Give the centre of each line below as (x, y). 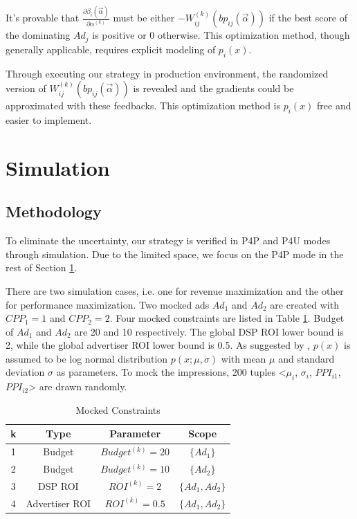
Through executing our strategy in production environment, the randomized (167, 73)
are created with (304, 304)
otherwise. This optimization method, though (254, 35)
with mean (244, 358)
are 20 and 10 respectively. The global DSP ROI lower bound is (209, 331)
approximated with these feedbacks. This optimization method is (143, 106)
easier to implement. (49, 119)
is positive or (119, 35)
